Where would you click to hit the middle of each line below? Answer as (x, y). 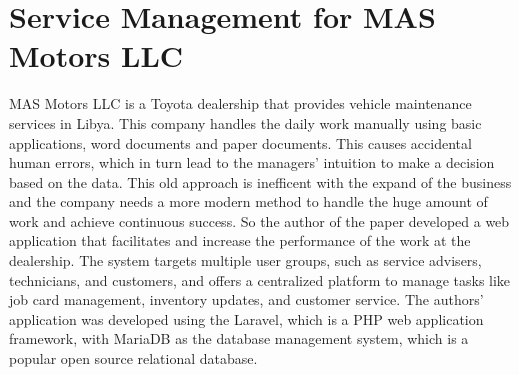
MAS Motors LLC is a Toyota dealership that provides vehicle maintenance (240, 103)
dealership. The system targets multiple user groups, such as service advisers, (245, 260)
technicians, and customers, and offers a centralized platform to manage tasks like (260, 279)
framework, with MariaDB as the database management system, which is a (239, 338)
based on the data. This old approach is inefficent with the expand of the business (260, 181)
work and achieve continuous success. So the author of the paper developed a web (259, 220)
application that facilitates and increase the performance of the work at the (240, 240)
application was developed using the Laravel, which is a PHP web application (246, 318)
